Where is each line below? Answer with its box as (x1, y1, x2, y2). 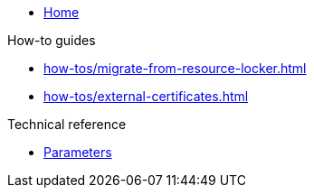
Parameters (43, 144, 112, 160)
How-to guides (7, 32, 96, 48)
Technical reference (7, 116, 127, 132)
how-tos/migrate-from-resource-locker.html (43, 60, 307, 76)
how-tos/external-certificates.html (43, 88, 249, 104)
